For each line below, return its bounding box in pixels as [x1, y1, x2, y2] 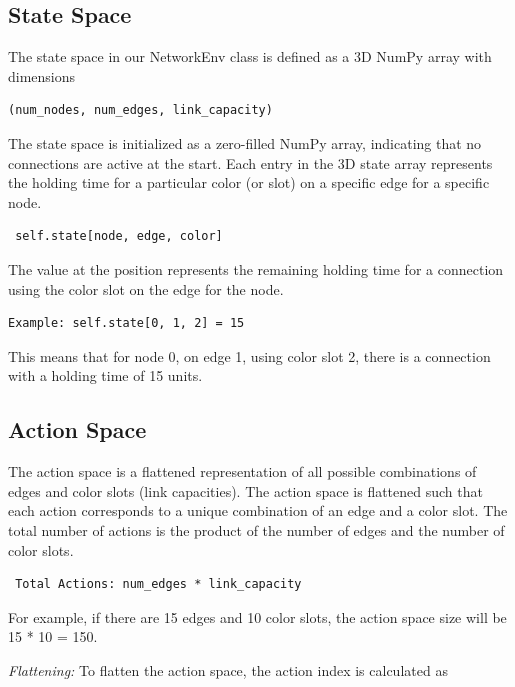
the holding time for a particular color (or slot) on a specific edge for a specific [8, 172, 490, 193]
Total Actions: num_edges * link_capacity [15, 577, 302, 592]
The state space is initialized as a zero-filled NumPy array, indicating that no [8, 132, 482, 153]
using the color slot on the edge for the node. [8, 278, 284, 299]
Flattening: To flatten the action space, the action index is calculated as [8, 659, 448, 680]
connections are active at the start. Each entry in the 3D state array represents [8, 152, 493, 173]
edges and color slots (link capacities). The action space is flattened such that [8, 480, 483, 501]
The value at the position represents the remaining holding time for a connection [8, 258, 504, 279]
